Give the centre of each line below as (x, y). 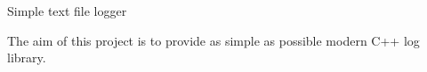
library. (27, 58)
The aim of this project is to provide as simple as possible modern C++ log (213, 40)
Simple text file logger (67, 11)
